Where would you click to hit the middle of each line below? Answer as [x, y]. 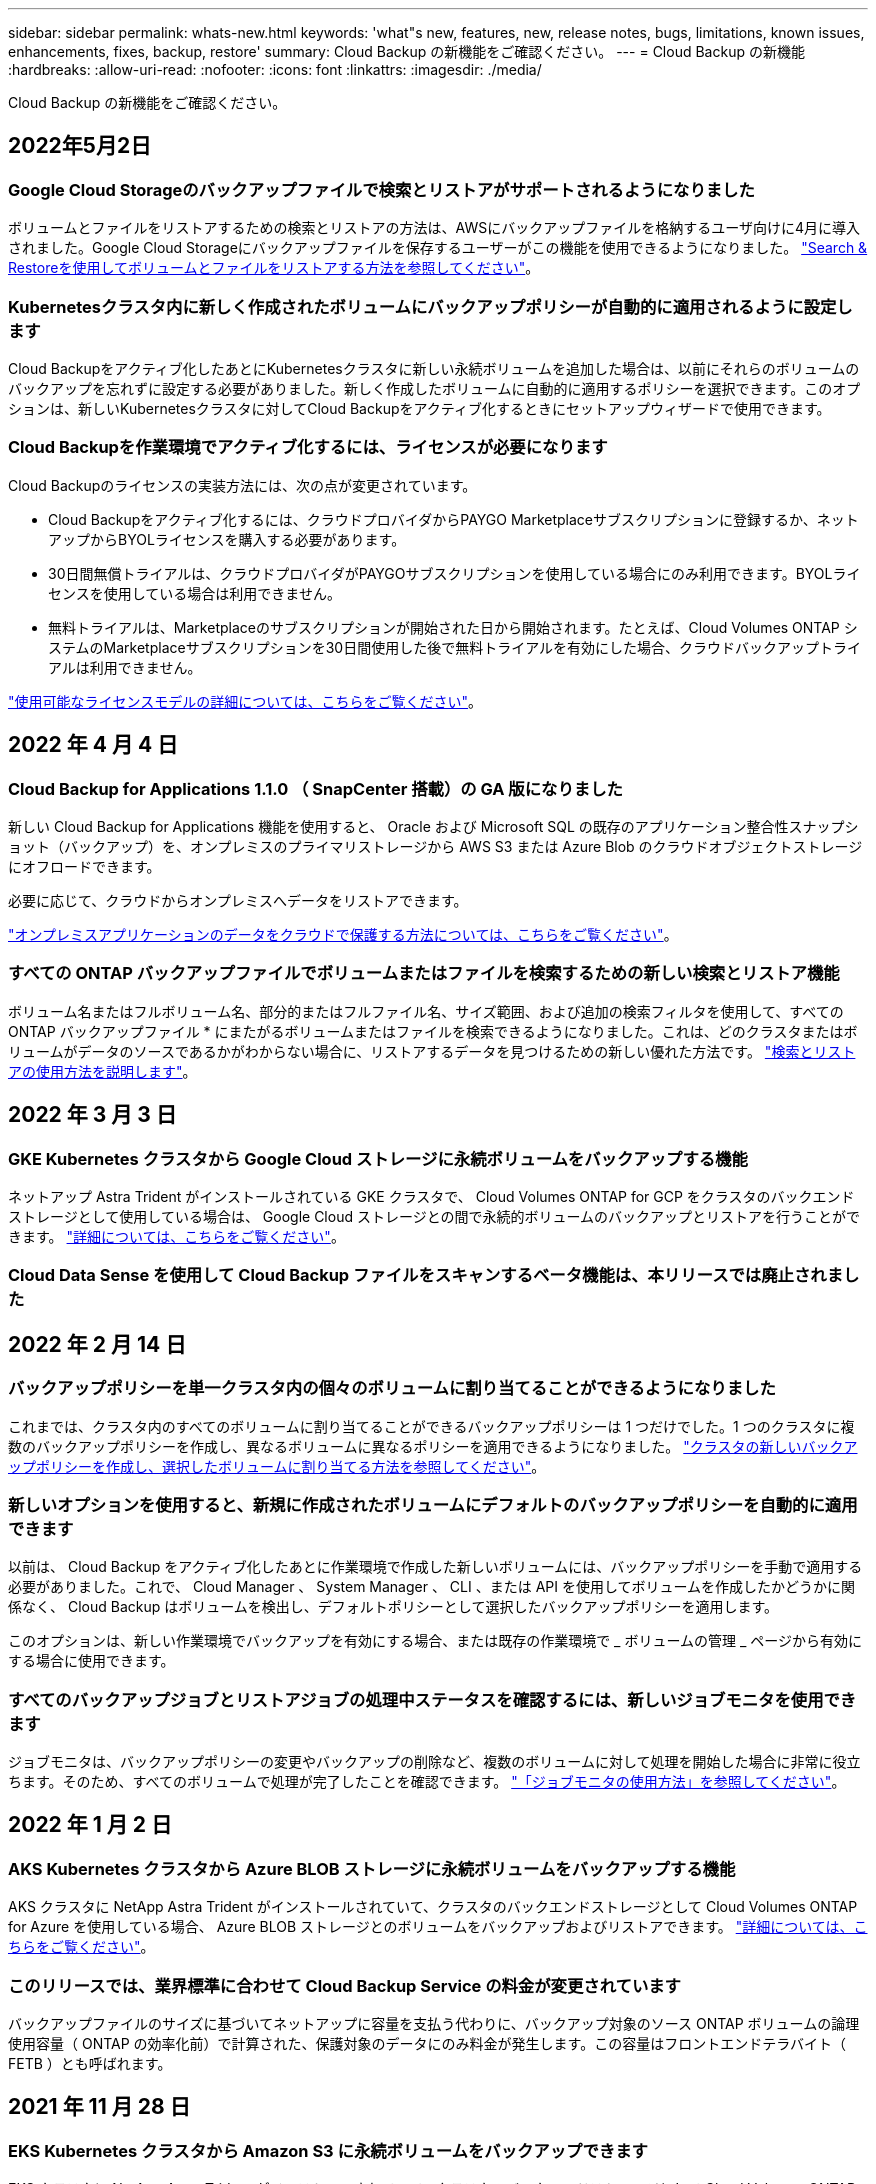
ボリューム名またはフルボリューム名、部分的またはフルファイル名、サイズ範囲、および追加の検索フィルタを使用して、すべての [426, 1011]
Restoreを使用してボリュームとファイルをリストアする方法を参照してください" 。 [274, 268]
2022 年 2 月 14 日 [97, 1344]
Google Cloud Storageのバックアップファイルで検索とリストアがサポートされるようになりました [381, 189]
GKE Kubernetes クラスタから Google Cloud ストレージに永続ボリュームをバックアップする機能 [378, 1158]
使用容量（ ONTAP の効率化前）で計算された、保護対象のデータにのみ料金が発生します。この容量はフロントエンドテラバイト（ [427, 2043]
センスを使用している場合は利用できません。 [194, 593]
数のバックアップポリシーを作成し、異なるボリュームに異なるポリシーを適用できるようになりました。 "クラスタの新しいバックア [433, 1446]
